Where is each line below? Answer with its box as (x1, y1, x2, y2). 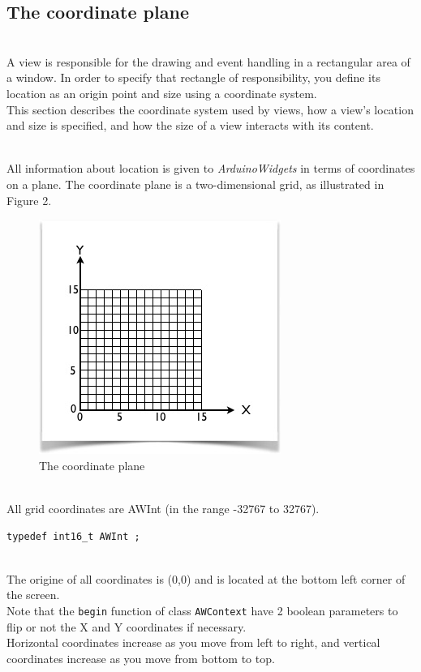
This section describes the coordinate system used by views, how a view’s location (6, 101, 414, 118)
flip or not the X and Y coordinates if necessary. (6, 618, 247, 635)
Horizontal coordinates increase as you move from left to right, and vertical (6, 634, 380, 651)
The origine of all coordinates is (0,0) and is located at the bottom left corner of (6, 570, 406, 587)
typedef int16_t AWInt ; (6, 530, 140, 542)
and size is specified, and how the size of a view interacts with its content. (6, 117, 374, 134)
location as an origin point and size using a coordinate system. (6, 84, 317, 101)
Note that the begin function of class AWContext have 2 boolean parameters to (6, 601, 398, 618)
